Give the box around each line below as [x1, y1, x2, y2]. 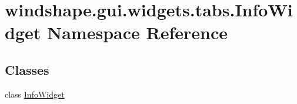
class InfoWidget [5, 88, 65, 100]
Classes [5, 60, 49, 78]
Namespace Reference [46, 20, 228, 44]
